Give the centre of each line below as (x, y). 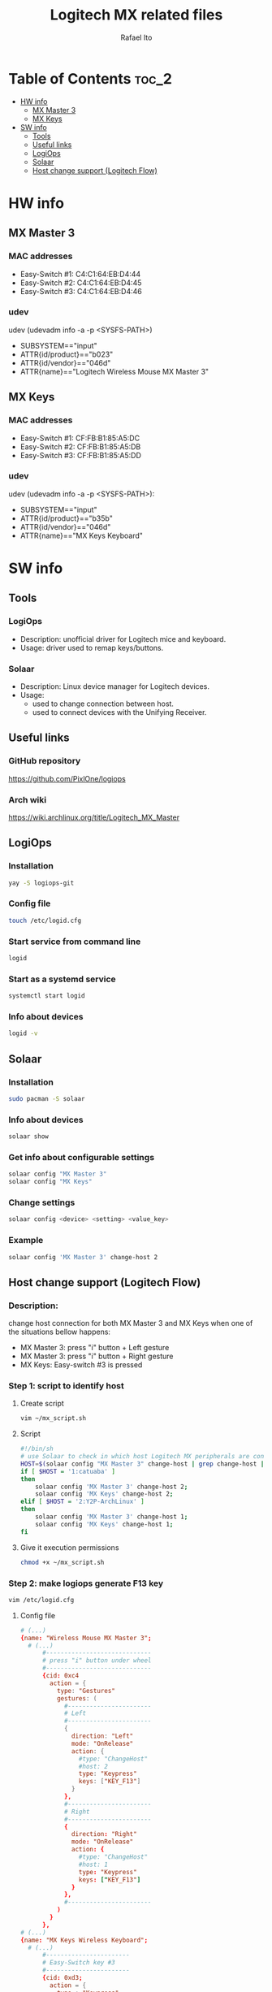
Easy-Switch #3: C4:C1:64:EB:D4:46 (81, 291)
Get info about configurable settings (82, 1157)
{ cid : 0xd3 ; (62, 1978)
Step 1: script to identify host (66, 1385)
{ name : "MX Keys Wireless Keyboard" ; (84, 1940)
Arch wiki (28, 799)
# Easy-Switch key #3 (78, 1963)
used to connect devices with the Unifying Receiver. (119, 712)
